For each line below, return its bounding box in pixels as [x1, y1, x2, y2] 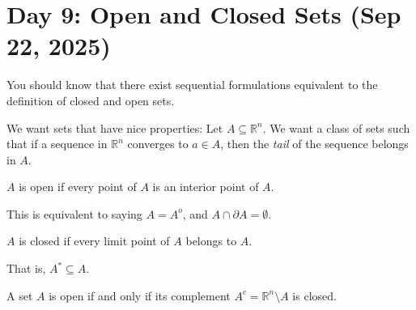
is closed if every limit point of [19, 232, 170, 249]
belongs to [185, 232, 237, 249]
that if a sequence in [6, 135, 108, 152]
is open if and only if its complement [49, 287, 231, 304]
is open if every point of [19, 178, 137, 195]
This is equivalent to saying [6, 205, 142, 222]
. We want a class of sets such [262, 119, 410, 136]
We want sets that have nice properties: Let [6, 119, 223, 136]
